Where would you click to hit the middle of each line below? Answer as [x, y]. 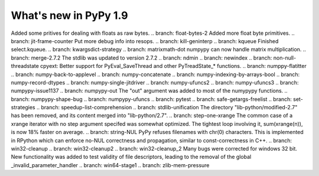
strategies [23, 107]
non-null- [285, 58]
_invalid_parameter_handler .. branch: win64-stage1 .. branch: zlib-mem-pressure [110, 165]
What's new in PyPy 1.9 [69, 15]
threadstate [25, 66]
